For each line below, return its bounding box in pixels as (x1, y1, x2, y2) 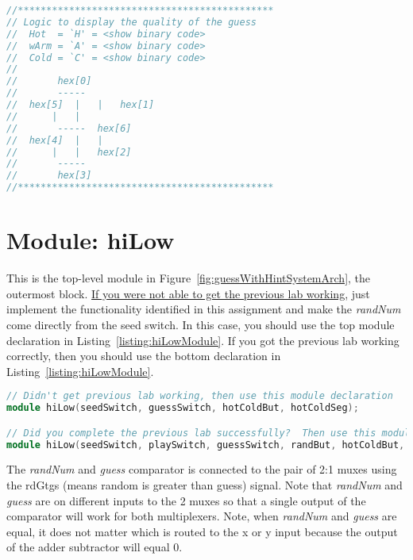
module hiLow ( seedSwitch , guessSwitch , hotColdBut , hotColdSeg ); (6, 402, 359, 414)
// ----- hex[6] (6, 122, 132, 134)
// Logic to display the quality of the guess (6, 16, 257, 28)
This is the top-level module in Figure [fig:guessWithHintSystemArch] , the (6, 270, 371, 286)
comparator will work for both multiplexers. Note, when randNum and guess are (6, 508, 397, 524)
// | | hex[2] (6, 146, 132, 158)
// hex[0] (6, 75, 92, 87)
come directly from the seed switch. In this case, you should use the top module (6, 316, 395, 332)
